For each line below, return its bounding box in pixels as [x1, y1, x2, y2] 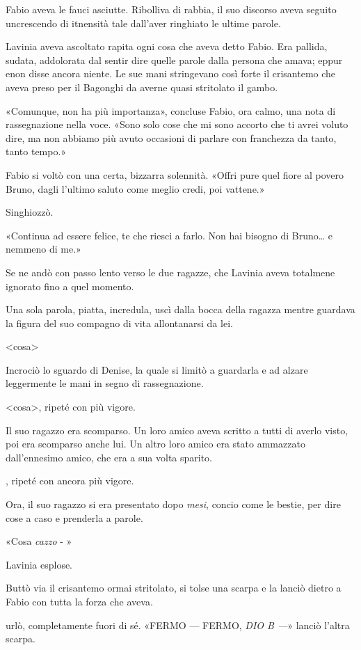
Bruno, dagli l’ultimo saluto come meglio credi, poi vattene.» [6, 181, 265, 196]
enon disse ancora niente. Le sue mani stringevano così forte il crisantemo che [6, 66, 336, 81]
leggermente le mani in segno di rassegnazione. [6, 376, 204, 390]
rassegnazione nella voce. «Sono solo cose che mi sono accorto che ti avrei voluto [6, 117, 348, 132]
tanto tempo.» [6, 144, 67, 159]
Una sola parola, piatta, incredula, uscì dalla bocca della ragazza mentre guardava [6, 302, 355, 317]
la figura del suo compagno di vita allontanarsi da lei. [6, 315, 233, 330]
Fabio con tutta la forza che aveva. [6, 594, 153, 608]
